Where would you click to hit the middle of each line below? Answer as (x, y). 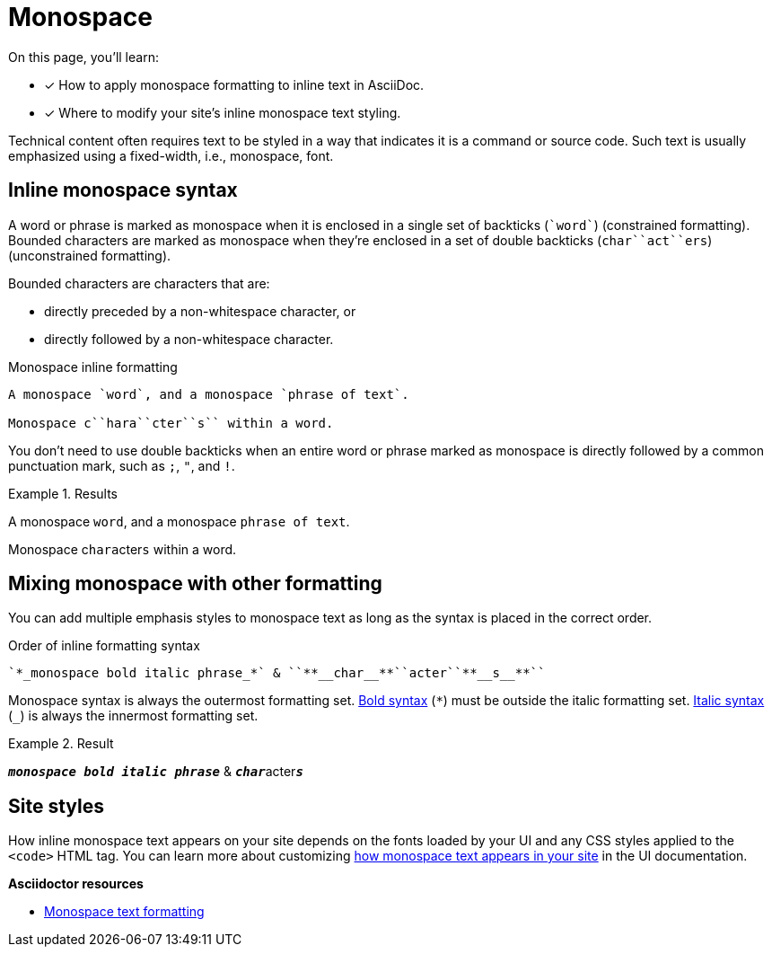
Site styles (56, 806)
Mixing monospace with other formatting (195, 584)
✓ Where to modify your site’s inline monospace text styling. (223, 112)
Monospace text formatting (124, 912)
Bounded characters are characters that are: (139, 283)
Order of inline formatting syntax (104, 646)
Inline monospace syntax (123, 190)
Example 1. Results (63, 493)
